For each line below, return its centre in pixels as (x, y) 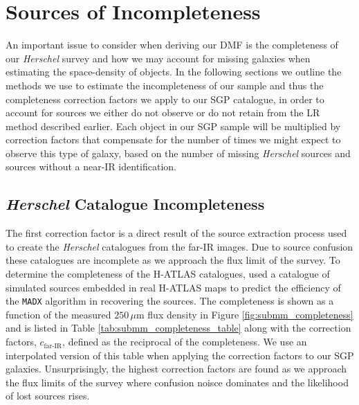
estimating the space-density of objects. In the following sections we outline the (174, 72)
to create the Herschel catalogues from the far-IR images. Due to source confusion (179, 246)
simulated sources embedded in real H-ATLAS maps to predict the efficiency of (173, 287)
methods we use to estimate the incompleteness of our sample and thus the (165, 85)
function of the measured (58, 314)
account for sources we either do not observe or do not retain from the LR (163, 112)
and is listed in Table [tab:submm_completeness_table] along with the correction (178, 328)
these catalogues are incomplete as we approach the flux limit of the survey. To (173, 260)
